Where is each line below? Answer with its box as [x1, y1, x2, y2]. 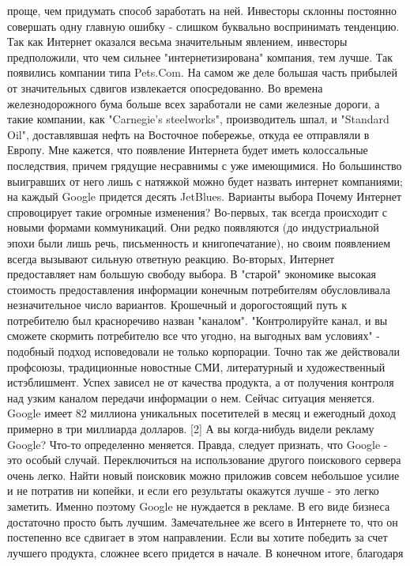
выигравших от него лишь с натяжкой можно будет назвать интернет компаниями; [7, 172, 403, 189]
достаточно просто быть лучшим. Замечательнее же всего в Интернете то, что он [7, 513, 398, 530]
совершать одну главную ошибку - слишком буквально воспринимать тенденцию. [7, 17, 400, 34]
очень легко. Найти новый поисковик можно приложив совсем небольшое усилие [7, 466, 400, 483]
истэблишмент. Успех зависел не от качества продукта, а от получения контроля [7, 374, 394, 391]
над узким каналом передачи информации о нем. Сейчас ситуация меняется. [7, 389, 375, 406]
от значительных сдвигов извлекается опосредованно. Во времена [7, 79, 323, 96]
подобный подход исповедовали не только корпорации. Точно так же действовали [7, 343, 400, 360]
